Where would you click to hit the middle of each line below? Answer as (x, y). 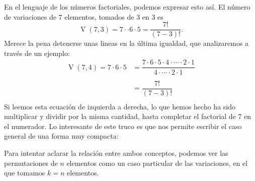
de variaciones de (30, 16)
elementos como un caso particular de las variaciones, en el (157, 163)
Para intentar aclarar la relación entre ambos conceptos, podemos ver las (116, 153)
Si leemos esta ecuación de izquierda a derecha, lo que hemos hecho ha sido (120, 106)
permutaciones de (31, 163)
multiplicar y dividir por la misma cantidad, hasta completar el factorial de (120, 116)
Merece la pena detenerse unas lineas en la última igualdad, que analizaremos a (126, 43)
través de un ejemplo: (37, 53)
